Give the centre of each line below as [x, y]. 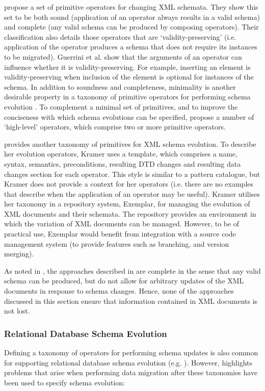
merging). [19, 254]
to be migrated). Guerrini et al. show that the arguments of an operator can [123, 56]
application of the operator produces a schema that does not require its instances [131, 47]
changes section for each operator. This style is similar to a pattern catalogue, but [132, 174]
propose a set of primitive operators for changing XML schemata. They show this [131, 7]
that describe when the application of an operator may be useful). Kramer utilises [132, 193]
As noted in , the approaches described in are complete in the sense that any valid [132, 270]
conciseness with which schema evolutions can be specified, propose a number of [129, 116]
